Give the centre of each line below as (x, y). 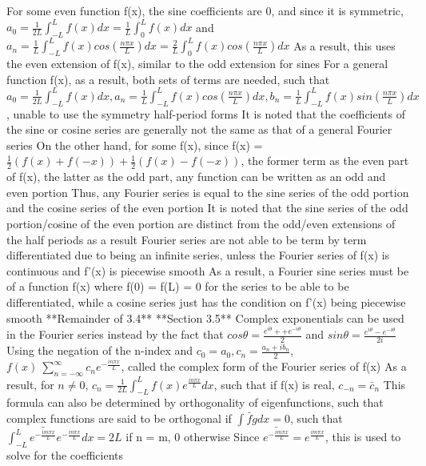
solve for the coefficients (65, 454)
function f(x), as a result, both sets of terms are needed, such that (168, 79)
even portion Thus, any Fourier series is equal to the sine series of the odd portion (208, 192)
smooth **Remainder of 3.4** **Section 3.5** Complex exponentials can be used (205, 317)
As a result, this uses (344, 45)
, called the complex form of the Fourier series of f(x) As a (264, 366)
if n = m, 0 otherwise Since (193, 437)
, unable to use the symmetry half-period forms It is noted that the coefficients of (206, 113)
